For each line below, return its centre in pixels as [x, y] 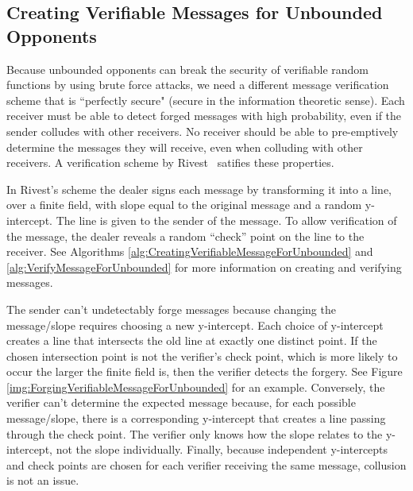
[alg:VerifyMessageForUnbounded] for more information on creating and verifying [204, 267]
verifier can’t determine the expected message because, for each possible [181, 402]
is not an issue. [43, 480]
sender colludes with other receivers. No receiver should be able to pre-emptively [203, 131]
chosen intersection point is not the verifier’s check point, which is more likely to [202, 356]
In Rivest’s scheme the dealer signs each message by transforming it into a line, [199, 189]
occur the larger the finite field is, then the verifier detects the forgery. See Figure [205, 371]
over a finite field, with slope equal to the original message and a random [184, 205]
